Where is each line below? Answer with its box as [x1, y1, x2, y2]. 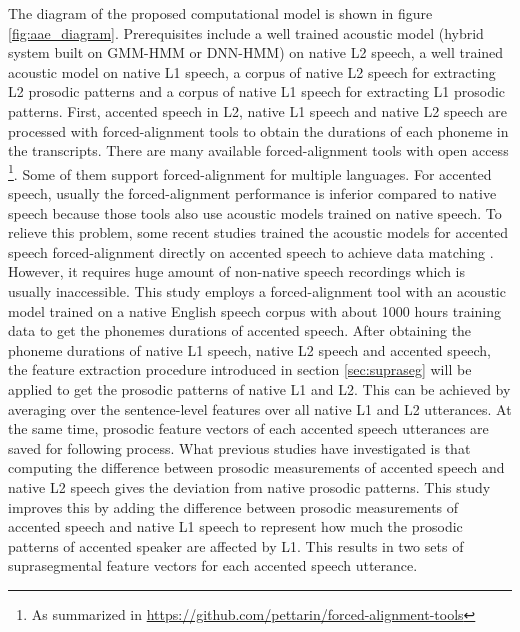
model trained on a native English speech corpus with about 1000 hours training [8, 300, 502, 321]
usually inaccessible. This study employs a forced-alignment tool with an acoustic [8, 280, 506, 301]
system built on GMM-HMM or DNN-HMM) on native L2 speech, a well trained [8, 42, 504, 63]
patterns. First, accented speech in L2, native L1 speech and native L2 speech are [8, 100, 507, 121]
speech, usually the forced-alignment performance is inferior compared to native [8, 183, 497, 203]
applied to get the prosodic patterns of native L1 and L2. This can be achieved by [8, 378, 511, 399]
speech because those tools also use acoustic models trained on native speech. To [8, 202, 502, 223]
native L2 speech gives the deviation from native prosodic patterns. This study [8, 476, 491, 497]
